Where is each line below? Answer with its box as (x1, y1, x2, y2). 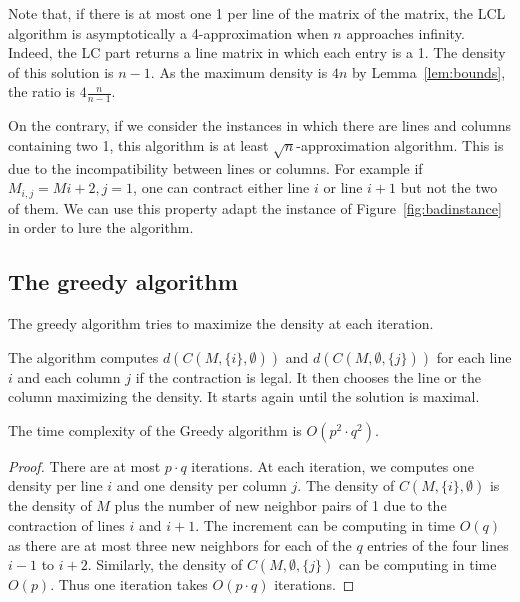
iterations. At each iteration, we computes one (191, 455, 474, 476)
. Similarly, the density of (87, 554, 243, 575)
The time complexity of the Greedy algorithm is (8, 419, 302, 440)
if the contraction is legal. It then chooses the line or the (135, 366, 481, 387)
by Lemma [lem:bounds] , (351, 61, 506, 82)
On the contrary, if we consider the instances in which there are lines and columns (8, 115, 512, 136)
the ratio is (8, 81, 76, 102)
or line (323, 177, 363, 198)
